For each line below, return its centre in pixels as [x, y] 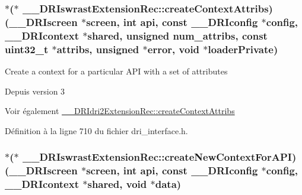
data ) [168, 184]
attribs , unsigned [98, 49]
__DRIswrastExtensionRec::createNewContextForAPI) [159, 157]
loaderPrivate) [243, 49]
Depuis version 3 [35, 91]
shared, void [117, 184]
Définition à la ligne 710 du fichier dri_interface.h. [96, 130]
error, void [174, 49]
